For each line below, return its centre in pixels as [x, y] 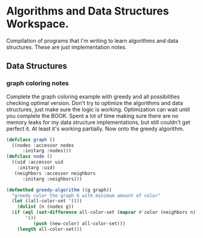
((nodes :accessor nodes [43, 145]
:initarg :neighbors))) [52, 179]
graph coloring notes [38, 83]
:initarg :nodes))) [47, 151]
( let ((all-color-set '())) [47, 201]
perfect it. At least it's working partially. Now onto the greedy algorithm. [95, 129]
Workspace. [38, 24]
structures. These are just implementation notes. [66, 47]
